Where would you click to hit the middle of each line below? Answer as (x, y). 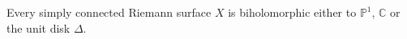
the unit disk (39, 27)
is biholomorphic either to (292, 12)
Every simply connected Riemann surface (109, 12)
